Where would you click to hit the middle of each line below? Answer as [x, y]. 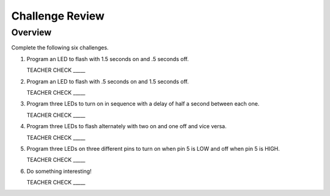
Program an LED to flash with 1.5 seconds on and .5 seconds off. [108, 59]
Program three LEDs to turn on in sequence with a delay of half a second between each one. [143, 104]
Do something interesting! [59, 171]
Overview [31, 32]
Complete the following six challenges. [60, 48]
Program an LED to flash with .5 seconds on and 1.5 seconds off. [108, 81]
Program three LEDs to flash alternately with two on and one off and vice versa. [127, 126]
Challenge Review [58, 16]
